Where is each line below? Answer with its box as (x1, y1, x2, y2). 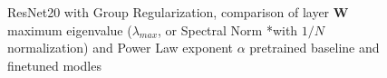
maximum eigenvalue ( (7, 20, 132, 39)
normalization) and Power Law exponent (7, 38, 233, 57)
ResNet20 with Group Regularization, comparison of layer (7, 3, 330, 21)
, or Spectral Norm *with (158, 20, 298, 39)
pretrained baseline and (249, 38, 380, 57)
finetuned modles (7, 55, 102, 74)
